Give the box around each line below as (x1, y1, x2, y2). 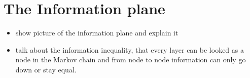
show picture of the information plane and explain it (15, 27, 178, 38)
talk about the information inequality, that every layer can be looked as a (15, 44, 244, 55)
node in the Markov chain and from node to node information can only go (15, 54, 246, 65)
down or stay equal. (15, 64, 77, 74)
